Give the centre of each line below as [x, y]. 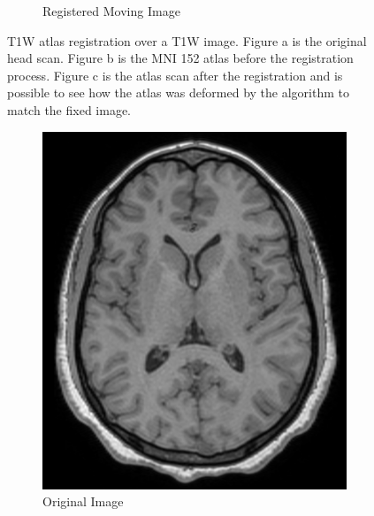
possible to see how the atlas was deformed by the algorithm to [178, 92]
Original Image [83, 501]
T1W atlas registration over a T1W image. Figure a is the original [187, 40]
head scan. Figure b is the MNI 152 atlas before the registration [180, 58]
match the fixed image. [69, 109]
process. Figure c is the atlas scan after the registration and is [175, 75]
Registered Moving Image [111, 11]
